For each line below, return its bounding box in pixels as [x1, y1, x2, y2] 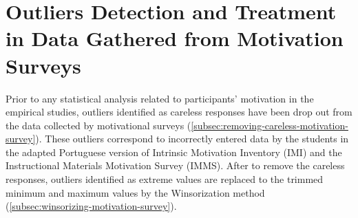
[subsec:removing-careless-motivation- [191, 118, 348, 132]
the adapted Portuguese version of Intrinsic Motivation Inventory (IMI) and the [6, 144, 342, 159]
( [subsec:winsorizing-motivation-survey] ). [6, 199, 177, 213]
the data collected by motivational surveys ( [6, 118, 191, 132]
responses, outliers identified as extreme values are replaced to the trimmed [6, 172, 324, 186]
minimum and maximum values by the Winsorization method [6, 185, 265, 199]
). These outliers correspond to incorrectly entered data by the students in [35, 131, 349, 146]
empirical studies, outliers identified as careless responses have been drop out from [6, 105, 352, 119]
